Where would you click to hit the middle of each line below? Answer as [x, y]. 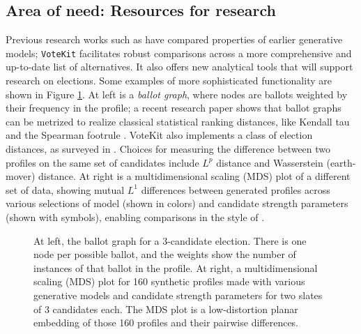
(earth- [341, 162]
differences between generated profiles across [236, 189]
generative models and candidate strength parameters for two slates [178, 295]
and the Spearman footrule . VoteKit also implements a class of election [159, 135]
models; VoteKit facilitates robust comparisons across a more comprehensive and [179, 53]
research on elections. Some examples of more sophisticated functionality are [169, 81]
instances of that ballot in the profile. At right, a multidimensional [176, 267]
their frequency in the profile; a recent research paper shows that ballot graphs [174, 108]
